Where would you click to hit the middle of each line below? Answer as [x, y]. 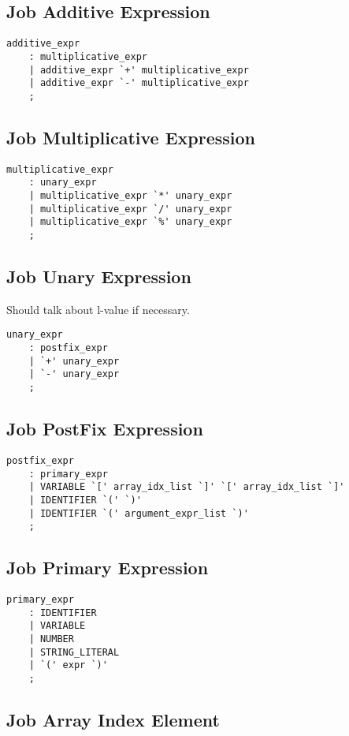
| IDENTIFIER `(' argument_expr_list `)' [139, 513]
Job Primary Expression [108, 568]
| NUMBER [51, 639]
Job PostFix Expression [105, 429]
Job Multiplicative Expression [131, 137]
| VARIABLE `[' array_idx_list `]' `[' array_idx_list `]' [187, 487]
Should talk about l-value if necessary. [98, 309]
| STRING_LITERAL [74, 652]
